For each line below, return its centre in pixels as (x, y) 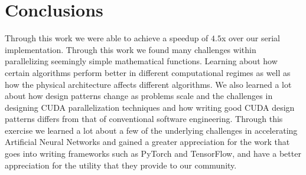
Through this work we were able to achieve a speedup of (107, 38)
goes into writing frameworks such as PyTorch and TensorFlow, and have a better (153, 153)
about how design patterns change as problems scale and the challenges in (139, 96)
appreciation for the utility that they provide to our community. (121, 165)
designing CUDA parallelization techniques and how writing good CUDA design (150, 107)
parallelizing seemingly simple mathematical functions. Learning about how (141, 61)
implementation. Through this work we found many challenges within (131, 49)
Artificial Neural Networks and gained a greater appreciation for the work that (147, 142)
